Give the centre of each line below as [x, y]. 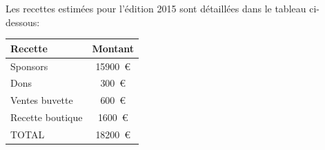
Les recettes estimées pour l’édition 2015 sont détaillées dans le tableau [156, 8]
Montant [113, 48]
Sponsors [29, 66]
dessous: [23, 22]
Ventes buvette [42, 100]
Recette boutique [47, 117]
